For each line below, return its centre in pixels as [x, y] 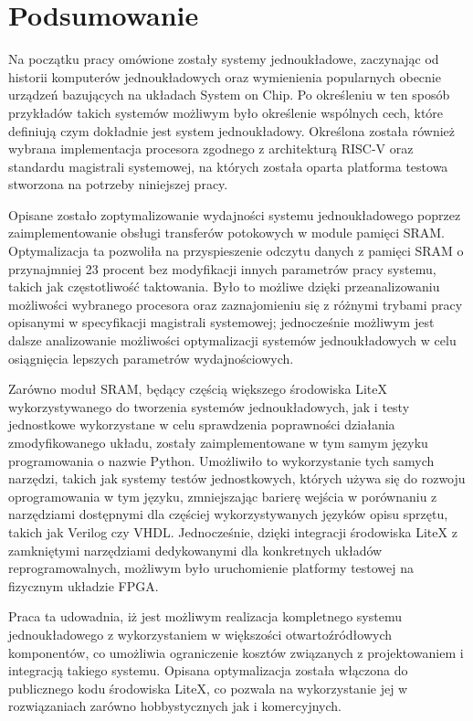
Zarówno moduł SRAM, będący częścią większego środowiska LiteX [198, 389]
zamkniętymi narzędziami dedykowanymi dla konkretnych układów [195, 550]
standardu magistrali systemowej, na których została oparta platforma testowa [228, 166]
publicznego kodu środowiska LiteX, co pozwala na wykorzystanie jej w [208, 688]
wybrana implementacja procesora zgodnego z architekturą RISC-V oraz [211, 148]
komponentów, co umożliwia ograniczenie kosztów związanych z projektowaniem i [236, 652]
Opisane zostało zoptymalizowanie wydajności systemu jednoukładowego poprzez [235, 214]
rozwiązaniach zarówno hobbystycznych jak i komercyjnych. [175, 706]
